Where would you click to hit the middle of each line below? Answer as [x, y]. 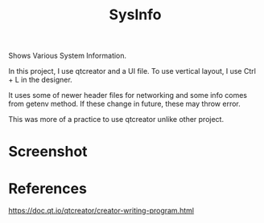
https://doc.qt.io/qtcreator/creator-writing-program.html [101, 211]
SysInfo [135, 15]
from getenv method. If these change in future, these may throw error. [125, 104]
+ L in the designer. [40, 80]
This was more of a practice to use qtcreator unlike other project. [116, 120]
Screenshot [48, 152]
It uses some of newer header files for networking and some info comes [128, 95]
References [47, 188]
